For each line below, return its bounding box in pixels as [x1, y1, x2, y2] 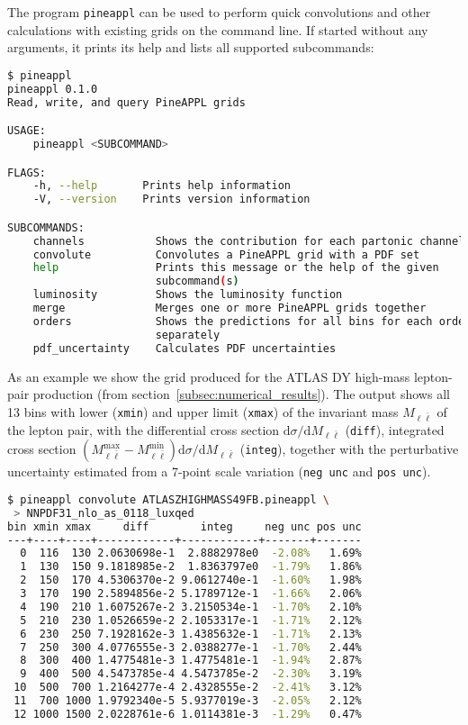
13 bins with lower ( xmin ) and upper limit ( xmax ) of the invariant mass [7, 402, 399, 421]
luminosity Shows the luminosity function [32, 288, 343, 302]
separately [155, 328, 220, 341]
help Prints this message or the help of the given [32, 261, 439, 275]
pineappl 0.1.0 [7, 82, 98, 95]
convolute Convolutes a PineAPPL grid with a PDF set [32, 248, 420, 261]
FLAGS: [7, 166, 46, 179]
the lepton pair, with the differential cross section [7, 420, 280, 439]
